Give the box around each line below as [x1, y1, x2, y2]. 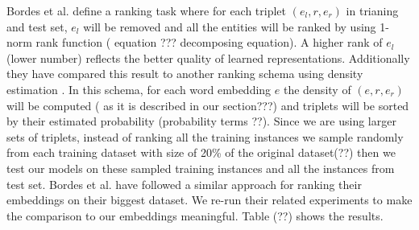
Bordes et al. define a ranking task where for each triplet [6, 2, 287, 18]
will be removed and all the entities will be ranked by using [83, 18, 376, 35]
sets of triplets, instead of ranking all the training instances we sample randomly [6, 128, 404, 145]
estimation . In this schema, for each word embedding [6, 80, 272, 97]
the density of [283, 80, 351, 97]
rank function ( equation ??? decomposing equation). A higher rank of [35, 34, 383, 51]
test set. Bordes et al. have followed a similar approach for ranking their [6, 175, 362, 192]
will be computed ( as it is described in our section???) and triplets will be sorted [6, 97, 409, 113]
